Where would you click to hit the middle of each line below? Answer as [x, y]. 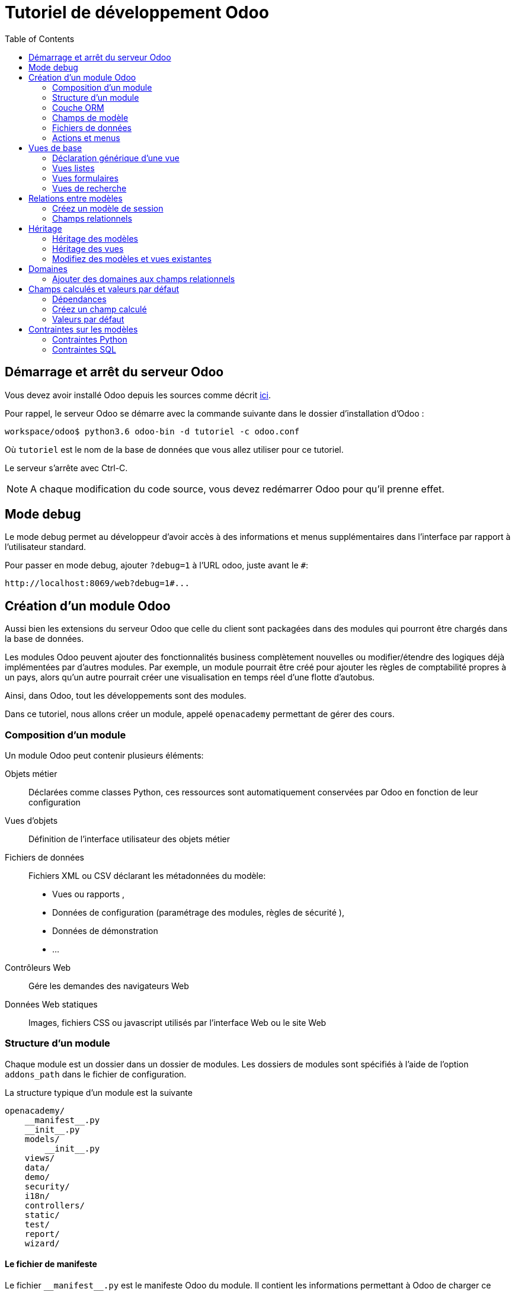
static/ [42, 1215]
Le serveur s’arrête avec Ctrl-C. [66, 468]
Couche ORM [78, 107]
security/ [47, 1186]
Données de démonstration [105, 931]
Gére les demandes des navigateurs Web [109, 986]
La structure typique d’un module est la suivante [99, 1092]
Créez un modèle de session [108, 208]
